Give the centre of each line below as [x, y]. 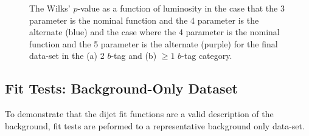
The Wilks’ [50, 8]
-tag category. [207, 56]
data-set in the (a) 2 [67, 56]
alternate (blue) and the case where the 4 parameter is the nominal [154, 32]
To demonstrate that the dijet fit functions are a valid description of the [139, 114]
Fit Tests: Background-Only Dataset [121, 88]
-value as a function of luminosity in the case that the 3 [181, 8]
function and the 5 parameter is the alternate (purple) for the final [154, 43]
